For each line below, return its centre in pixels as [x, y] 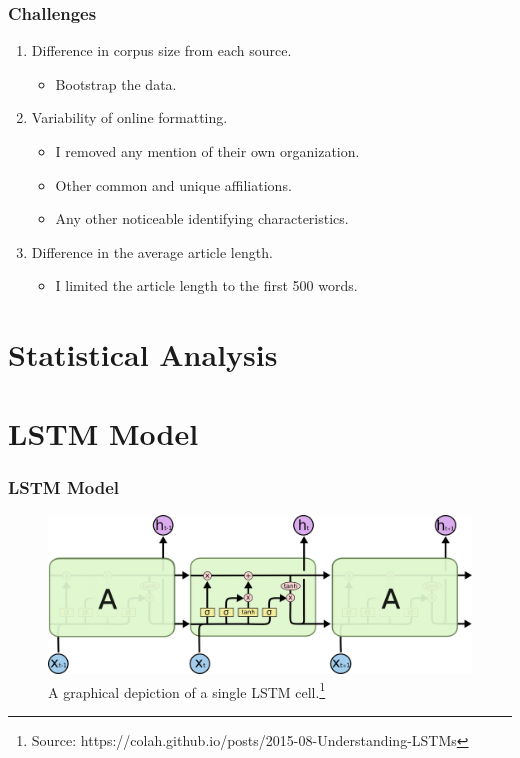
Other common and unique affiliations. [173, 184]
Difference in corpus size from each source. [161, 50]
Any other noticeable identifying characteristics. [202, 218]
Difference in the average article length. [152, 251]
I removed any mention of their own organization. [207, 151]
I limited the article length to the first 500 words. [206, 285]
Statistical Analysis [143, 354]
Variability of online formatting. [129, 117]
